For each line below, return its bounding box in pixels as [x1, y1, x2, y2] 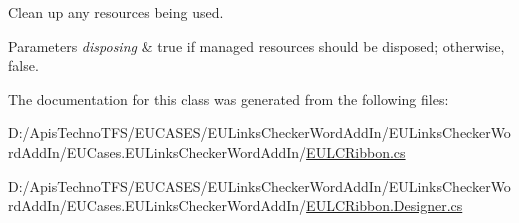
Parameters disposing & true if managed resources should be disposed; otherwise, [8, 35, 505, 56]
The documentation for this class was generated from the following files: [8, 88, 449, 109]
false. [8, 55, 39, 76]
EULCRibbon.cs [306, 141, 406, 162]
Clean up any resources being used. [8, 2, 224, 22]
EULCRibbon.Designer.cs [306, 195, 463, 216]
